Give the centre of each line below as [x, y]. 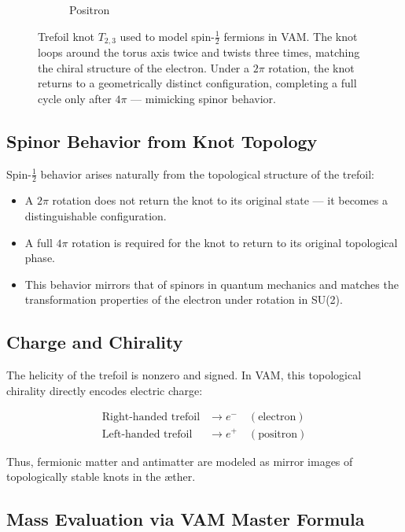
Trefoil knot [66, 36]
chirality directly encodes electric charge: [105, 390]
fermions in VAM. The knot [291, 36]
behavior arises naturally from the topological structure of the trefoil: [207, 174]
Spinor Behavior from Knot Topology [162, 140]
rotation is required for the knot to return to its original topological [235, 242]
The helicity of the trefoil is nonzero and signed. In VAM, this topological [184, 375]
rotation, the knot [311, 67]
